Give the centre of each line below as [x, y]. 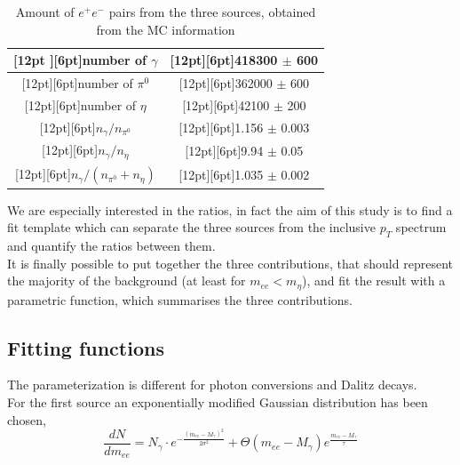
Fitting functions [86, 347]
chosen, [27, 419]
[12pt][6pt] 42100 [226, 104]
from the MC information [166, 29]
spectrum [421, 227]
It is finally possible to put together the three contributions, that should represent [230, 263]
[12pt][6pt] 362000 [226, 83]
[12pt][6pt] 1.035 [221, 175]
